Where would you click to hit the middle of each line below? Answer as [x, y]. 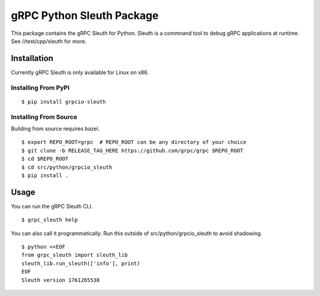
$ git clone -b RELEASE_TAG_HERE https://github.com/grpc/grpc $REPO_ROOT [132, 150]
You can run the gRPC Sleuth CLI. [52, 206]
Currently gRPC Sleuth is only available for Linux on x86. [80, 72]
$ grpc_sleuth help [50, 220]
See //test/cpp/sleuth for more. [49, 41]
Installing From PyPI [40, 88]
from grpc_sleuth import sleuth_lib [75, 255]
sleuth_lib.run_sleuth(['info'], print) [81, 263]
